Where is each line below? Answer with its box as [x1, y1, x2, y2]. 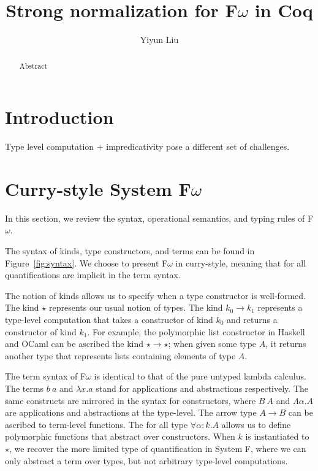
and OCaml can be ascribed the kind [5, 337, 144, 350]
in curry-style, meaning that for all [175, 256, 306, 269]
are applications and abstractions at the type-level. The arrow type [5, 406, 257, 419]
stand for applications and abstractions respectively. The [96, 381, 308, 394]
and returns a [227, 313, 278, 325]
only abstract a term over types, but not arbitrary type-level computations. [5, 454, 288, 467]
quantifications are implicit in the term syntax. [5, 268, 181, 281]
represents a [257, 301, 303, 314]
